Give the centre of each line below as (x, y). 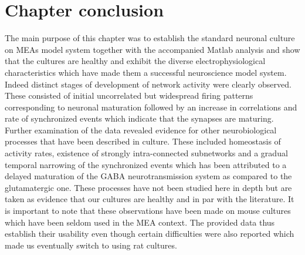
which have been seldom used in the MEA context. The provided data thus (140, 222)
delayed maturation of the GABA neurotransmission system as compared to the (148, 176)
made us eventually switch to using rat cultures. (91, 245)
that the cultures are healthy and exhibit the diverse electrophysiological (135, 61)
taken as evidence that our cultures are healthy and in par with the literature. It (150, 199)
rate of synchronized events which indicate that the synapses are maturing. (139, 118)
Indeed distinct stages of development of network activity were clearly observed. (148, 84)
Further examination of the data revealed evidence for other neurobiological (141, 130)
